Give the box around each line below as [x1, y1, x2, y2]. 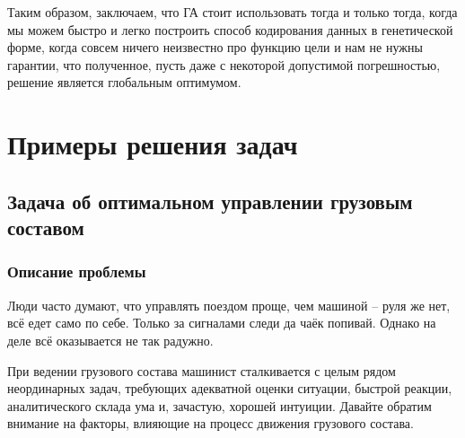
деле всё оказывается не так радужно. [7, 330, 214, 349]
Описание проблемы [7, 260, 146, 283]
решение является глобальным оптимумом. [7, 73, 241, 92]
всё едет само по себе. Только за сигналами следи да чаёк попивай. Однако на [7, 313, 436, 332]
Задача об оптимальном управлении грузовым [7, 187, 413, 215]
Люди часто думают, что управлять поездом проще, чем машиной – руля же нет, [7, 295, 451, 314]
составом [7, 214, 84, 241]
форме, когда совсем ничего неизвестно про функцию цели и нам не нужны [7, 38, 423, 57]
